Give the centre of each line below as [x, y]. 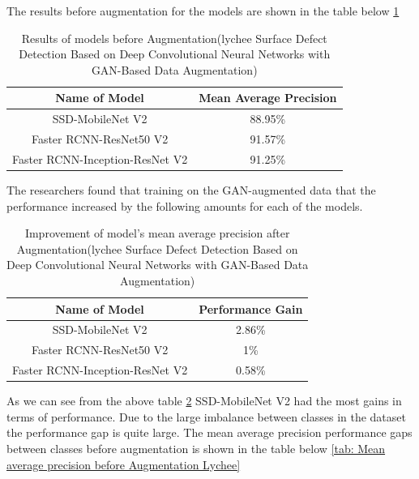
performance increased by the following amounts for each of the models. [185, 205]
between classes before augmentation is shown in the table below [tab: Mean [196, 448]
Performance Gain [251, 308]
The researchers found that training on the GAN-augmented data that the [191, 190]
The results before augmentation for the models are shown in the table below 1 [203, 11]
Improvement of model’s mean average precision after [157, 233]
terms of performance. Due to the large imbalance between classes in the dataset [206, 416]
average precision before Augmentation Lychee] [124, 464]
